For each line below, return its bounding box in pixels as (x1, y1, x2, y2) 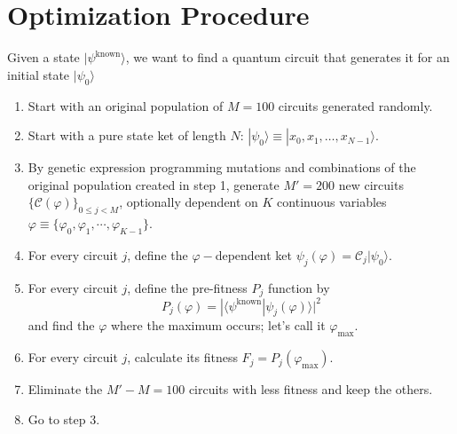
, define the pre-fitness (127, 278, 248, 296)
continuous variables (277, 193, 387, 211)
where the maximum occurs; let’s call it (110, 316, 326, 335)
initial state (7, 65, 70, 83)
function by (267, 278, 330, 296)
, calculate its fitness (127, 348, 238, 367)
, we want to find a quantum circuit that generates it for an (125, 48, 450, 67)
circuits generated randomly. (278, 96, 433, 114)
